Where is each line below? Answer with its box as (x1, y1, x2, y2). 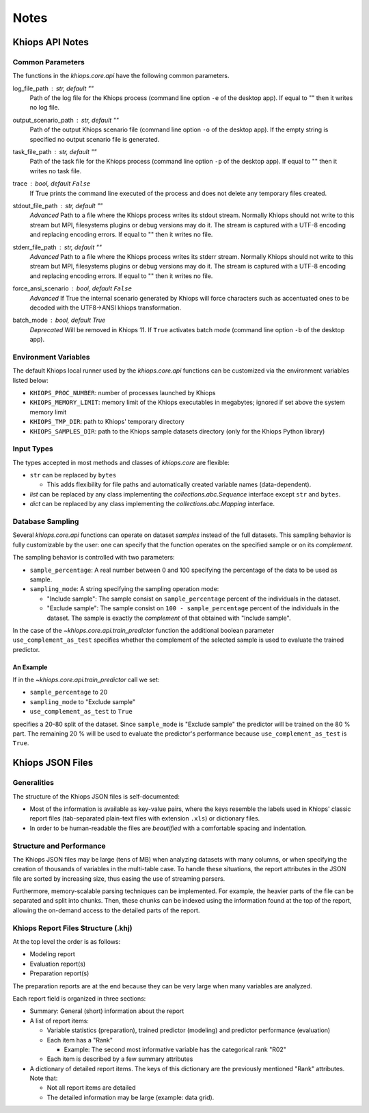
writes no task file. (29, 166, 82, 175)
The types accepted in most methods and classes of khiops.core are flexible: (12, 458, 230, 466)
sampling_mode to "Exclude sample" (29, 697, 136, 705)
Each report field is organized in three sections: (12, 994, 146, 1003)
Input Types (12, 444, 54, 453)
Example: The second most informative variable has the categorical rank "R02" (64, 1045, 287, 1053)
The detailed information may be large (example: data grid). (46, 1093, 215, 1101)
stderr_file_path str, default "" (12, 243, 102, 251)
